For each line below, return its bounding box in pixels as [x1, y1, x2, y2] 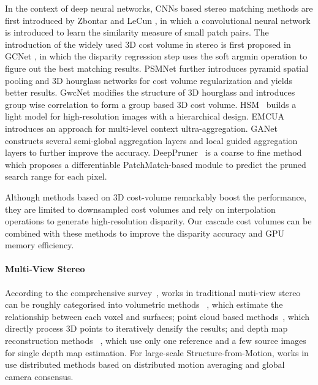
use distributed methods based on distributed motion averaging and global [5, 358, 285, 371]
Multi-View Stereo [5, 262, 85, 275]
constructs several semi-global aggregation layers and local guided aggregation [5, 134, 298, 147]
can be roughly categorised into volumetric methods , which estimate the [5, 298, 283, 311]
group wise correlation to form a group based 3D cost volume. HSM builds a [5, 97, 297, 110]
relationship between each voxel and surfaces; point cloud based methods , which [5, 310, 310, 322]
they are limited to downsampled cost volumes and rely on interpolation [5, 202, 276, 215]
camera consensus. [5, 370, 74, 383]
